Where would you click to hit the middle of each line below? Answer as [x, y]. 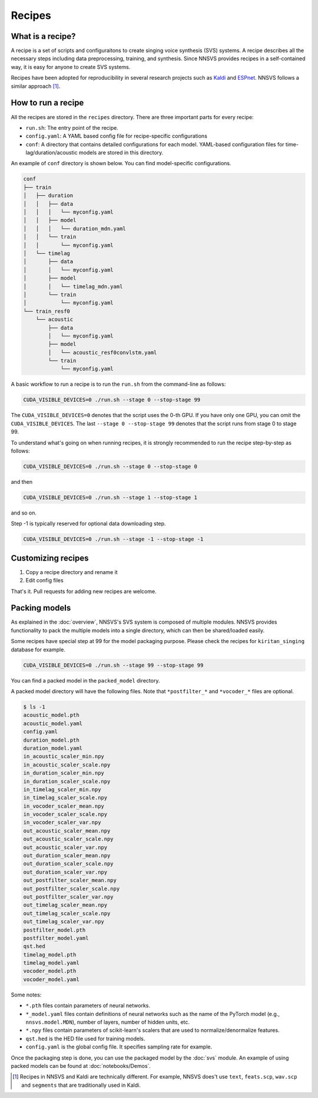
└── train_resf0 [47, 311]
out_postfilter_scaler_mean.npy [70, 880]
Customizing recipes [50, 558]
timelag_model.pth [50, 955]
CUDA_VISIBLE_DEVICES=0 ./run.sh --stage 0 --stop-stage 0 [110, 466]
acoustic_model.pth [51, 715]
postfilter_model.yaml [56, 938]
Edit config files [45, 581]
